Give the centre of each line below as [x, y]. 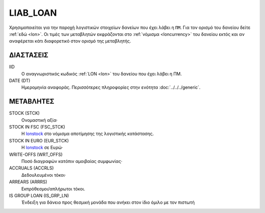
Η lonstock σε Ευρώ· [42, 148]
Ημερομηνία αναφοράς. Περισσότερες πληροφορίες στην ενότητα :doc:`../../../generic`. [111, 87]
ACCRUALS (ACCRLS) [31, 168]
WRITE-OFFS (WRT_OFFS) [36, 154]
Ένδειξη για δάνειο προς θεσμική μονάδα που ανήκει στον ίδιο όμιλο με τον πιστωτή [108, 202]
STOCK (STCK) [25, 113]
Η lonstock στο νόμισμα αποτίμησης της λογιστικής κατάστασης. [88, 134]
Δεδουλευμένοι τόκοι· [44, 175]
